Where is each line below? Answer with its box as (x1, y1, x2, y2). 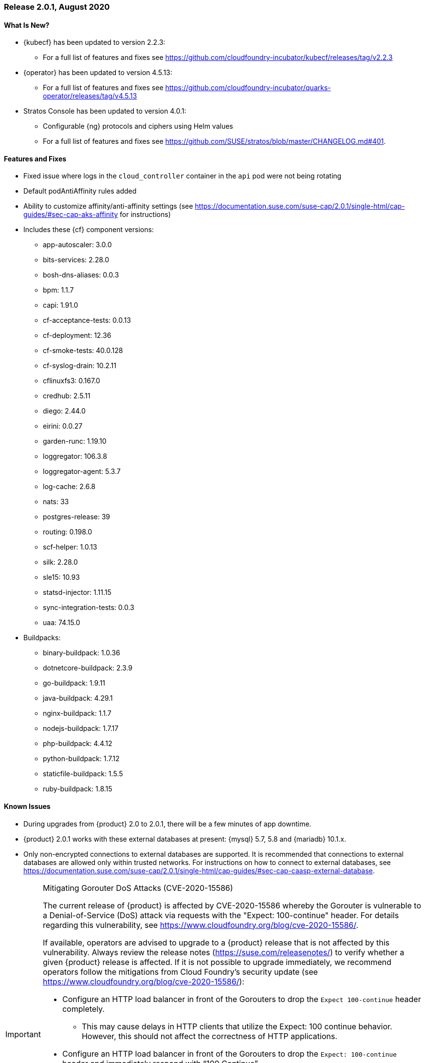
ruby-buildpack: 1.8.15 (43, 785, 112, 793)
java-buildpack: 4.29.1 (43, 694, 113, 703)
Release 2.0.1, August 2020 (4, 2, 110, 12)
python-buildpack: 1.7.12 (43, 754, 120, 763)
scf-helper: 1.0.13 (43, 543, 97, 551)
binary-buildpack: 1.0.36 (43, 649, 120, 657)
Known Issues (4, 802, 51, 811)
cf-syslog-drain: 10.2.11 (43, 361, 116, 370)
